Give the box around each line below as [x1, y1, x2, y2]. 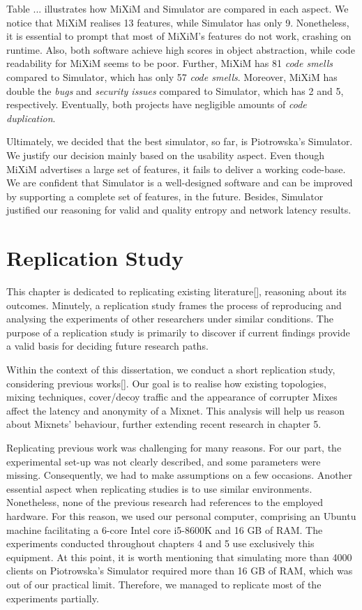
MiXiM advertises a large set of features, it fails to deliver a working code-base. [6, 161, 346, 176]
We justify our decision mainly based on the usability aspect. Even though [6, 147, 325, 162]
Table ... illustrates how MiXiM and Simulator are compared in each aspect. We [6, 1, 349, 15]
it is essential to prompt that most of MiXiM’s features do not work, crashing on [6, 29, 352, 43]
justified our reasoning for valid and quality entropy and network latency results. [6, 202, 352, 217]
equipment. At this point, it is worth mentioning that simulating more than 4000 [6, 549, 352, 564]
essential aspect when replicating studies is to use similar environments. [6, 481, 312, 496]
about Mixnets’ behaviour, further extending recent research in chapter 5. [6, 417, 322, 431]
